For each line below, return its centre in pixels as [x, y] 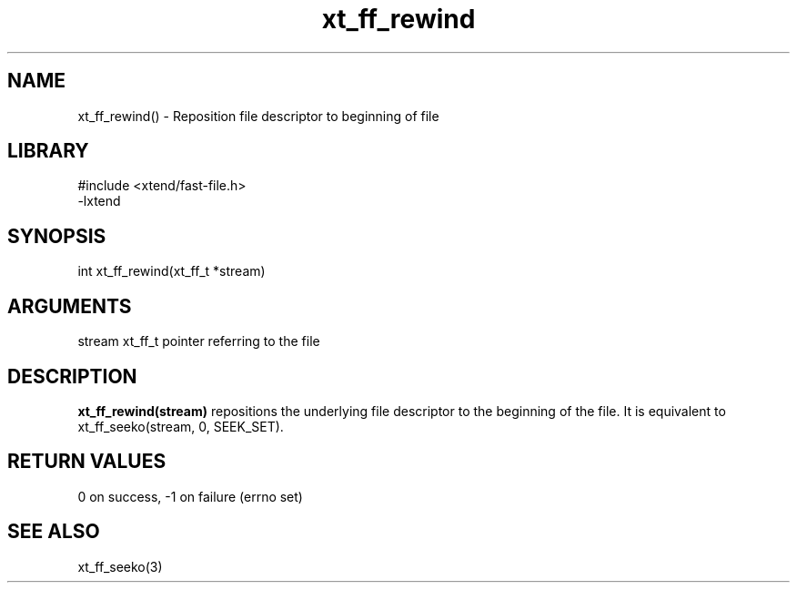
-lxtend [99, 201]
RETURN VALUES [87, 462]
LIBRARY [48, 151]
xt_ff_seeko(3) [120, 566]
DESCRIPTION [72, 376]
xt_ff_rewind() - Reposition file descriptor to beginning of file [258, 116]
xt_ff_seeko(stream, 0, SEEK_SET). [181, 426]
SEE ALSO [54, 532]
